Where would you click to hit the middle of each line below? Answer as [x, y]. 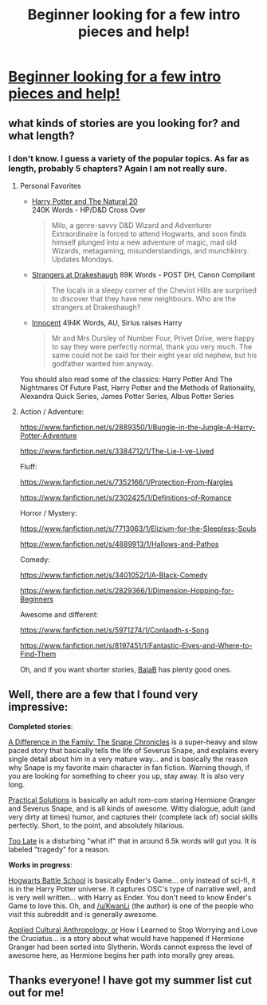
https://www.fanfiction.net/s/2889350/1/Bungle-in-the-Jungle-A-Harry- [138, 427]
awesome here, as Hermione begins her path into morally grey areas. [122, 955]
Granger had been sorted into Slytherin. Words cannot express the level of [130, 947]
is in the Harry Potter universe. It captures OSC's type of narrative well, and [132, 888]
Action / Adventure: [52, 411]
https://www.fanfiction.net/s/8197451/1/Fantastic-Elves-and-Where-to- [136, 645]
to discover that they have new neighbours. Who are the [144, 298]
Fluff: [28, 466]
